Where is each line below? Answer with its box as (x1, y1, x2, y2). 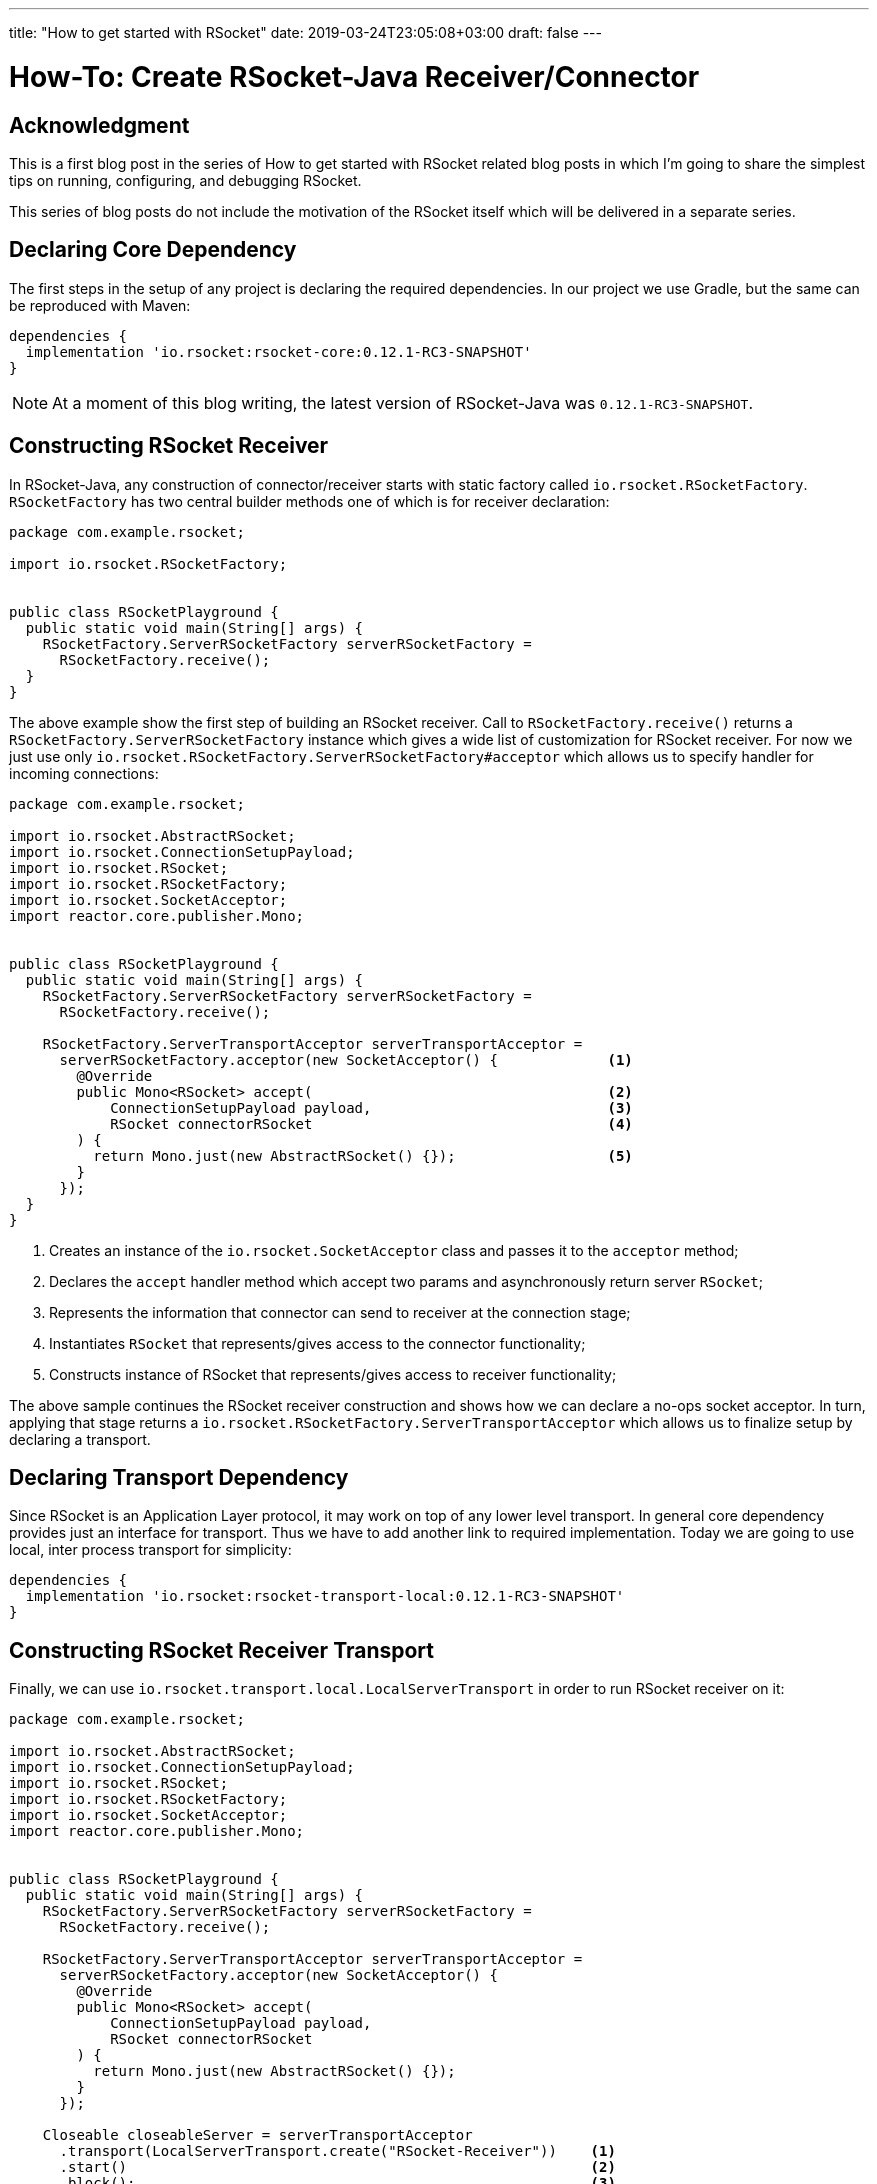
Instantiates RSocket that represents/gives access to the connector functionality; (49, 1334, 586, 1352)
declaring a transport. (9, 1430, 151, 1448)
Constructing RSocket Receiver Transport (9, 1637, 435, 1663)
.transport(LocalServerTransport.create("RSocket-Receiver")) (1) (59, 2143, 616, 2160)
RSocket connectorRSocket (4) (110, 1115, 633, 1132)
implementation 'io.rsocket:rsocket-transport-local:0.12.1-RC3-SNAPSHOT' (25, 1588, 625, 1605)
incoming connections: (9, 764, 159, 782)
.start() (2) (59, 2159, 616, 2176)
